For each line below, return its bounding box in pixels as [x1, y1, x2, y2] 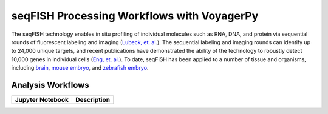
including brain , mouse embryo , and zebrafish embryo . [11, 64, 149, 72]
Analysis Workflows [11, 79, 89, 90]
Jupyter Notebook [15, 96, 69, 104]
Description [75, 96, 111, 104]
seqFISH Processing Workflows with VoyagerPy [11, 9, 259, 22]
